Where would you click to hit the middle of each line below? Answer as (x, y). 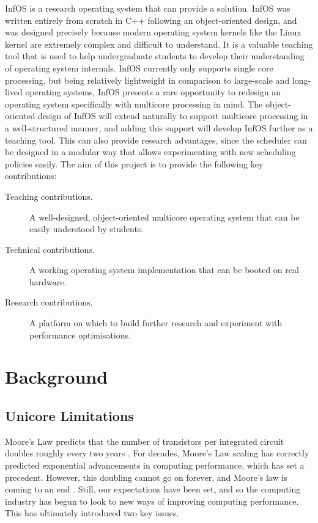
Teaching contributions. (49, 196)
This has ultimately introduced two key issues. (92, 513)
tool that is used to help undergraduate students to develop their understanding (155, 56)
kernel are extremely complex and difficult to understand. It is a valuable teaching (159, 44)
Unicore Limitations (69, 416)
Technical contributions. (50, 249)
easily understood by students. (87, 229)
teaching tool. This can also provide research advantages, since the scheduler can (156, 140)
